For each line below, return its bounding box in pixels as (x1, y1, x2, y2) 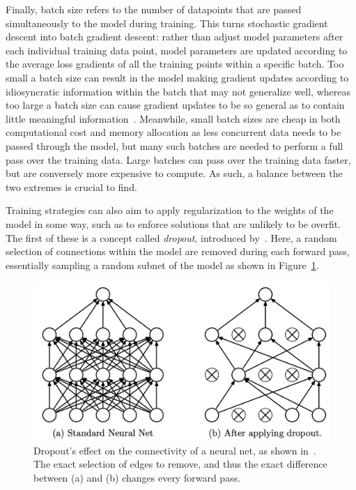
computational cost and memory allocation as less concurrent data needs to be (6, 125, 341, 139)
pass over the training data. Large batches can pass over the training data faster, (6, 152, 351, 167)
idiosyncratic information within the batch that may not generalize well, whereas (6, 84, 350, 98)
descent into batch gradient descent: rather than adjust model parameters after (6, 29, 343, 44)
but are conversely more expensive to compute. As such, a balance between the (6, 166, 343, 181)
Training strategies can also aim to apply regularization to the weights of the (6, 203, 334, 217)
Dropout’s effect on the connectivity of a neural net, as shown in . (33, 443, 316, 457)
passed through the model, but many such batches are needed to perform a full (6, 138, 343, 153)
